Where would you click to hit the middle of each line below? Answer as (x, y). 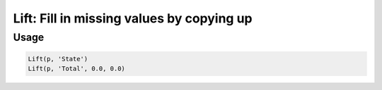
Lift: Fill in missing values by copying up (133, 18)
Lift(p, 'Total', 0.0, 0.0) (76, 69)
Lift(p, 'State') (58, 59)
